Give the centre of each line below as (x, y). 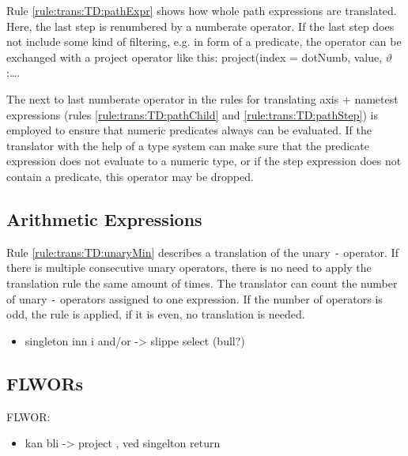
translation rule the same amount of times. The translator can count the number (202, 283)
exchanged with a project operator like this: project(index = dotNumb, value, (195, 57)
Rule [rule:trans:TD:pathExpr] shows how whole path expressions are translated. (202, 10)
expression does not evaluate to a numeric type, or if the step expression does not (204, 161)
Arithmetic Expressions (104, 219)
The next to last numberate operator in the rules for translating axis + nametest (202, 98)
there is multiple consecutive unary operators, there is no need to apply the (189, 268)
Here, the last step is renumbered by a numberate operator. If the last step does (200, 26)
